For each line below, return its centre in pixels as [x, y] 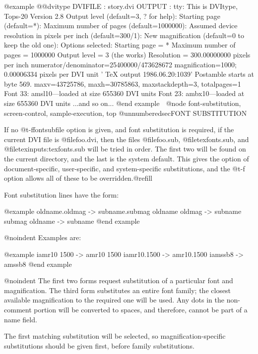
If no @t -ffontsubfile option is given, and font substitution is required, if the [119, 129]
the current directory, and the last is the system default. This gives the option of [127, 158]
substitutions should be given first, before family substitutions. [99, 345]
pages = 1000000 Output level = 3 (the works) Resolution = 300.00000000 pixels [127, 54]
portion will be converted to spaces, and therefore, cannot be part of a [141, 310]
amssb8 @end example [38, 264]
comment [18, 310]
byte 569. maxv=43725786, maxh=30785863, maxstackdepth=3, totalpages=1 [123, 83]
